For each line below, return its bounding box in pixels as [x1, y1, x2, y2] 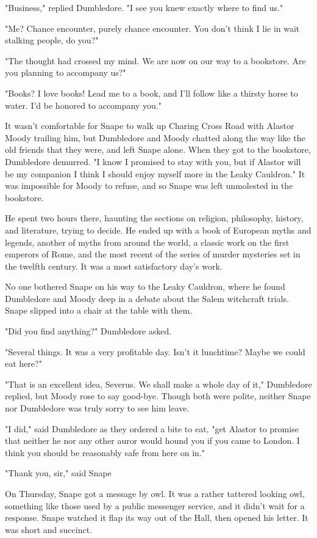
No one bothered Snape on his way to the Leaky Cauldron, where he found [5, 280, 285, 293]
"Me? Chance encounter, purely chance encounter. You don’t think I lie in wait [5, 21, 300, 34]
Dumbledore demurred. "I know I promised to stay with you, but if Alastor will [5, 155, 301, 168]
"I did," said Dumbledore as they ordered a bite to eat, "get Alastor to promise [5, 422, 299, 435]
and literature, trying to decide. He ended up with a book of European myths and [5, 223, 312, 236]
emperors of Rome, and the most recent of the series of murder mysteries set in [5, 248, 301, 260]
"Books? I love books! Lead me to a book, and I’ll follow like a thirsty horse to [5, 86, 298, 99]
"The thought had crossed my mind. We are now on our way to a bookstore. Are [5, 54, 306, 67]
